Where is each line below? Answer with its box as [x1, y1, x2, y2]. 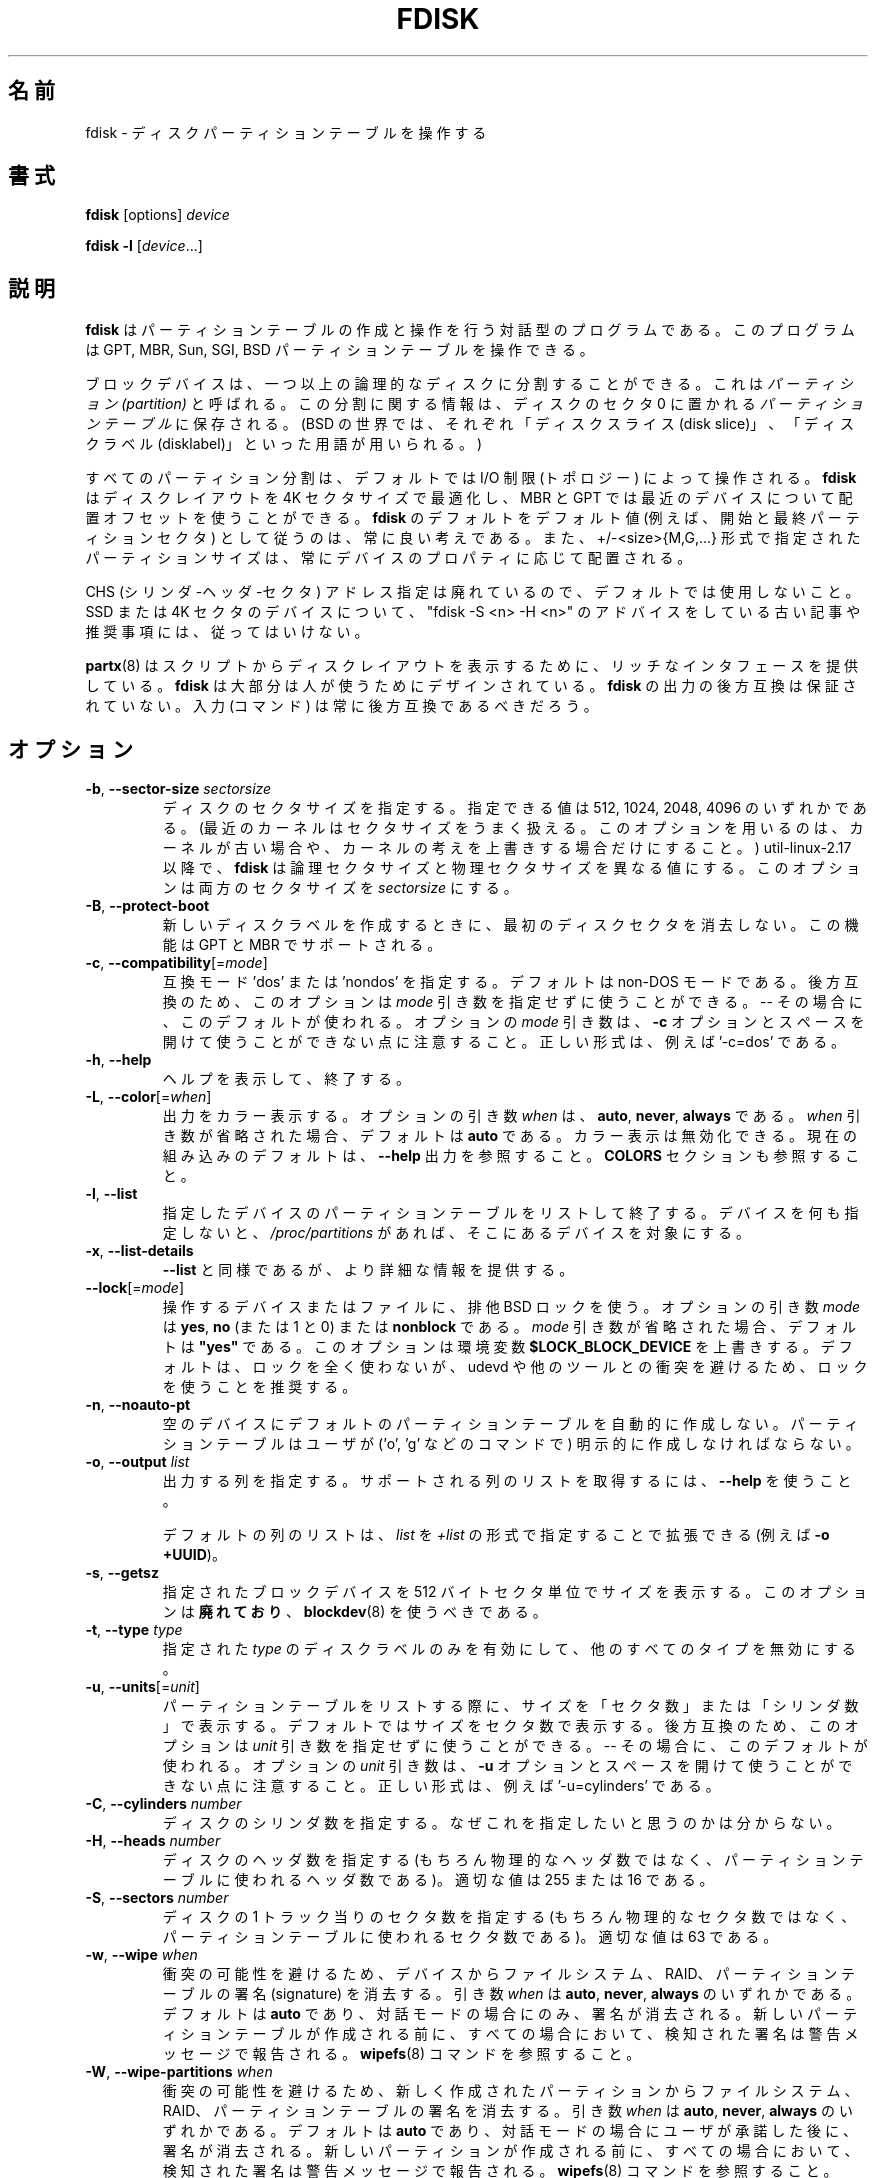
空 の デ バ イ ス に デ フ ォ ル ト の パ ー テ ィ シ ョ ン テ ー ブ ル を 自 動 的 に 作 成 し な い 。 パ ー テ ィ [162, 1415, 859, 1433]
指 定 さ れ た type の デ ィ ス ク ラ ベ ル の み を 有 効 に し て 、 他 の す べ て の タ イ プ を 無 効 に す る [162, 1640, 856, 1658]
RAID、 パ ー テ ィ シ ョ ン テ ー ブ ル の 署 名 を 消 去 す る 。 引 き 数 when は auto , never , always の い [162, 2102, 853, 2120]
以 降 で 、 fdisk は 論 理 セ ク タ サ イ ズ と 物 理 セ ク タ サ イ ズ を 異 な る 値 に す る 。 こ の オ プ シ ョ [162, 859, 861, 877]
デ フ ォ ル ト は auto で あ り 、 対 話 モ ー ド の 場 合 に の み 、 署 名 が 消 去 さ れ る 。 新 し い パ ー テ [162, 2005, 857, 2023]
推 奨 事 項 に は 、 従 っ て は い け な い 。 [85, 623, 369, 641]
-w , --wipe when [85, 1946, 198, 1964]
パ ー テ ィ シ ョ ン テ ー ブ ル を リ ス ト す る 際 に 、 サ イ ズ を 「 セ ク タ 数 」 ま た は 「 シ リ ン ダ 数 [162, 1697, 859, 1715]
